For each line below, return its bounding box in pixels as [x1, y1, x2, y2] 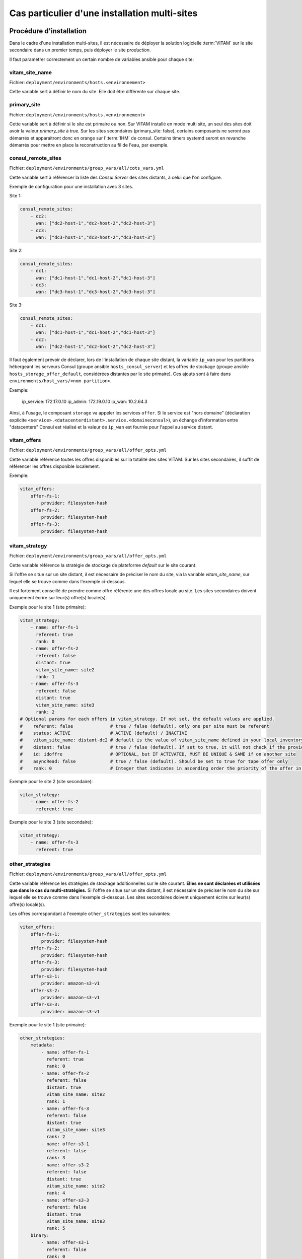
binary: [30, 1232, 50, 1238]
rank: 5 [46, 1225, 65, 1231]
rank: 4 [46, 1190, 65, 1196]
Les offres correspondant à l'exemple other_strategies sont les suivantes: [9, 911, 171, 917]
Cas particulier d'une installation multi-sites [9, 8, 198, 19]
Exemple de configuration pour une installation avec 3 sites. [9, 184, 133, 189]
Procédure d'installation [9, 27, 87, 35]
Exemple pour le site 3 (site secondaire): [9, 819, 93, 825]
